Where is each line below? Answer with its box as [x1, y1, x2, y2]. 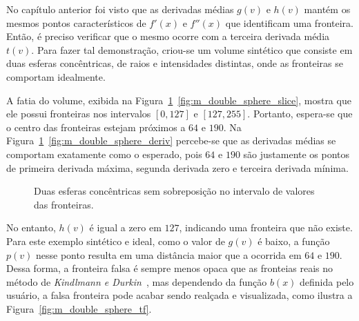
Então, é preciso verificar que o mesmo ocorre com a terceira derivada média [6, 29, 330, 43]
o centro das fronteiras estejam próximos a [6, 119, 186, 134]
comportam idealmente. [6, 69, 106, 84]
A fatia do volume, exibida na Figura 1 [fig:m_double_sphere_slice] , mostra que [6, 93, 351, 107]
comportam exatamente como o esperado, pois [6, 146, 202, 161]
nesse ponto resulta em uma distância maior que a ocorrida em [35, 247, 302, 262]
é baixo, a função [258, 233, 330, 248]
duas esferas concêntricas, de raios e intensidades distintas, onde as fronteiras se [6, 56, 343, 70]
